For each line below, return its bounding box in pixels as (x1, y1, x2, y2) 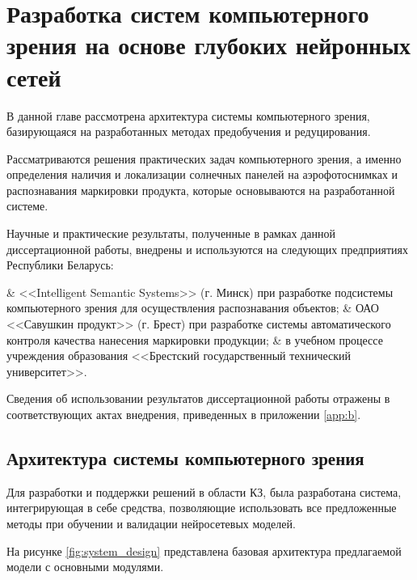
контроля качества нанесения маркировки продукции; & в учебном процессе (6, 331, 383, 348)
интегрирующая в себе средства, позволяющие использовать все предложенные (6, 499, 397, 516)
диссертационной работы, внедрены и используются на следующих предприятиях (6, 240, 409, 257)
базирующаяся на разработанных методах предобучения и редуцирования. (6, 123, 371, 140)
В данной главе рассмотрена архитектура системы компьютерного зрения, (6, 107, 370, 124)
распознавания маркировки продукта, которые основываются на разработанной (6, 181, 395, 198)
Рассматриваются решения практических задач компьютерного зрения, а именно (6, 150, 402, 167)
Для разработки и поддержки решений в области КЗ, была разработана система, (6, 483, 402, 500)
